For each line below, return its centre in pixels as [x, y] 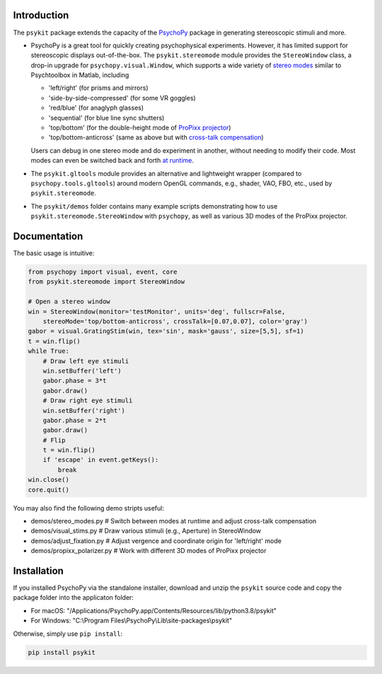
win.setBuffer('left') [82, 371]
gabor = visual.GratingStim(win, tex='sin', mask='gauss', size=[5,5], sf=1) [166, 331]
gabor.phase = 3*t [75, 381]
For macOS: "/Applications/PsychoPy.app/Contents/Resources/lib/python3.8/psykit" [154, 610]
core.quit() [49, 489]
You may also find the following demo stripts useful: [88, 508]
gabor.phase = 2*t [75, 420]
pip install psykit [62, 652]
